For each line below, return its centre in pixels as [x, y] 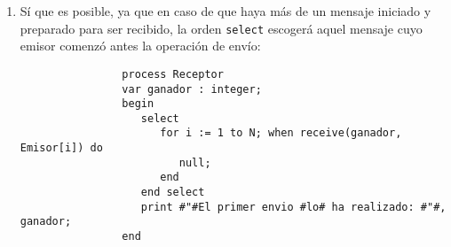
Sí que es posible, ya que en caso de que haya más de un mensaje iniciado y [225, 11]
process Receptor [173, 74]
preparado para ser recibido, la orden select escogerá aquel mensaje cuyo [221, 28]
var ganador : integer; [192, 89]
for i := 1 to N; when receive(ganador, [281, 133]
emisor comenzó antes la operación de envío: [140, 46]
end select [173, 193]
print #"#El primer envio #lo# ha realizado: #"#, [293, 207]
